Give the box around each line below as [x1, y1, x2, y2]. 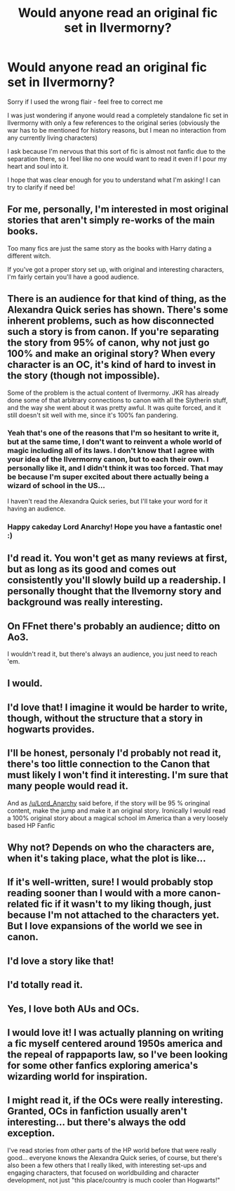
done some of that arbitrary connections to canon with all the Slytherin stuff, [7, 395, 228, 404]
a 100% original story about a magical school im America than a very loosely [7, 813, 228, 822]
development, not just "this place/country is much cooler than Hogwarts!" [7, 1176, 221, 1184]
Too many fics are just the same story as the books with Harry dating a [7, 244, 212, 252]
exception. [7, 1127, 55, 1139]
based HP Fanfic [7, 821, 55, 829]
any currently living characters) [7, 133, 98, 142]
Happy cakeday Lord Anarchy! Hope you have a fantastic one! [7, 522, 222, 532]
